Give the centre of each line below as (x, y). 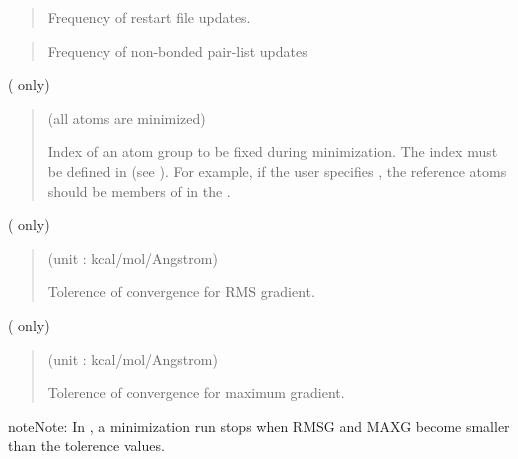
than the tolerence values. (86, 445)
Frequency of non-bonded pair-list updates (177, 50)
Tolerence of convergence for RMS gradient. (181, 291)
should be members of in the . (139, 190)
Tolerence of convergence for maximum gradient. (196, 392)
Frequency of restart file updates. (149, 17)
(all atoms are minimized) (126, 117)
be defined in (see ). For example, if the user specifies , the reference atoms (277, 170)
